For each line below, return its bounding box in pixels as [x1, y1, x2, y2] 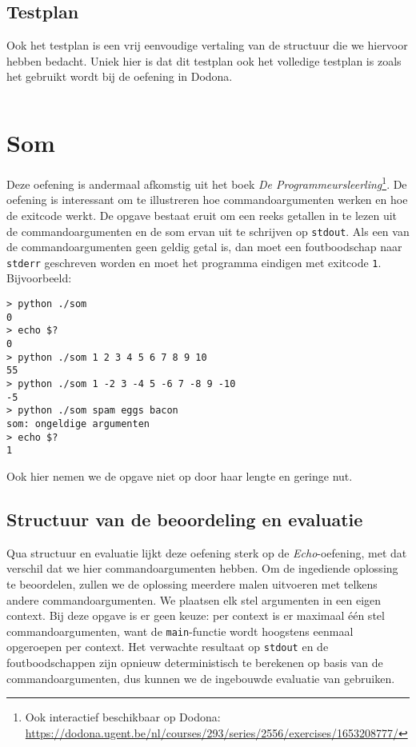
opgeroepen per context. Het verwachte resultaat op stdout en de [6, 638, 329, 655]
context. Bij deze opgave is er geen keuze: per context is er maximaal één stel [6, 607, 385, 624]
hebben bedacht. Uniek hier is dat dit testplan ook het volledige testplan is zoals [6, 52, 402, 69]
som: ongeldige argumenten [6, 417, 150, 429]
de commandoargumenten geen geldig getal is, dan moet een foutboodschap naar [6, 238, 402, 255]
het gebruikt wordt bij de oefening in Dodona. [6, 68, 233, 85]
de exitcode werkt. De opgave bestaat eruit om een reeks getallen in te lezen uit [6, 206, 398, 223]
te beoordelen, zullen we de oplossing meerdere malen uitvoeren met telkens [6, 575, 378, 592]
